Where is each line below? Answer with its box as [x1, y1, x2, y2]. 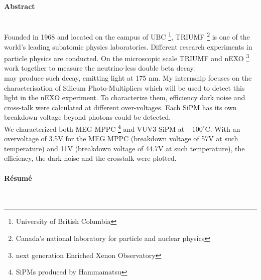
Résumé [4, 172, 32, 183]
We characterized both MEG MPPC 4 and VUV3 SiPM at [4, 122, 185, 134]
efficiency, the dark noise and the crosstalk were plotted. [4, 153, 177, 163]
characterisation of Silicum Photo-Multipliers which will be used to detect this [4, 82, 245, 93]
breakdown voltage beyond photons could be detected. [4, 112, 171, 122]
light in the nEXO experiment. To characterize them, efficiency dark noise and [4, 92, 245, 103]
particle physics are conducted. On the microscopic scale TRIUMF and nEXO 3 [4, 52, 249, 63]
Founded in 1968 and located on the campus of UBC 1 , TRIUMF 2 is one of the [4, 30, 250, 42]
